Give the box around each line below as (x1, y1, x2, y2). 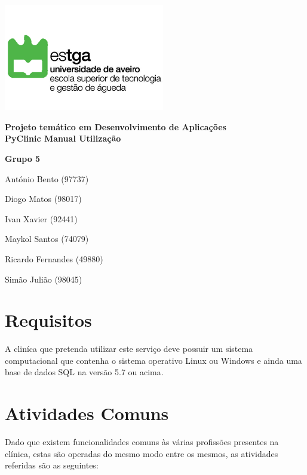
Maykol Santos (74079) (5, 232, 89, 245)
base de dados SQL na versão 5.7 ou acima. (5, 366, 164, 378)
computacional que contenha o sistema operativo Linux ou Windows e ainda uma (5, 354, 302, 366)
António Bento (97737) (5, 172, 89, 185)
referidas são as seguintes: (5, 459, 99, 471)
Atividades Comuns (5, 401, 169, 425)
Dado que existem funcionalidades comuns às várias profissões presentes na (5, 436, 279, 448)
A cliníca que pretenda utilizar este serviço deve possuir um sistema (5, 342, 253, 355)
